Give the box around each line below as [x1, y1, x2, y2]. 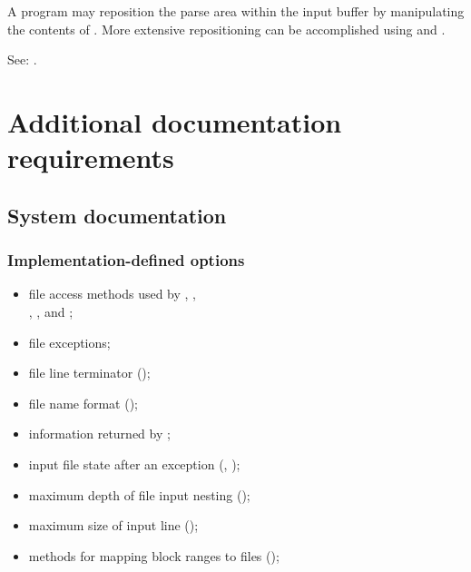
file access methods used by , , [28, 284, 197, 303]
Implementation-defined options [7, 249, 245, 271]
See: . [7, 50, 37, 69]
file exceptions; [28, 332, 111, 351]
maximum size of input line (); [28, 516, 199, 535]
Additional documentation [7, 103, 342, 140]
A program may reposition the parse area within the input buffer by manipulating [7, 2, 465, 20]
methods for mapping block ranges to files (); [28, 546, 280, 565]
